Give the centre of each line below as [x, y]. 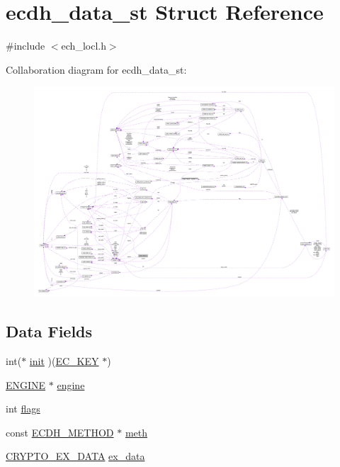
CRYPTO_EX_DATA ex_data [75, 456]
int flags [23, 409]
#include [25, 46]
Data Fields [49, 331]
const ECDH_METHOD [60, 432]
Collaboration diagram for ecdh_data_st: [96, 69]
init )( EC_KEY [64, 360]
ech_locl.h [84, 46]
